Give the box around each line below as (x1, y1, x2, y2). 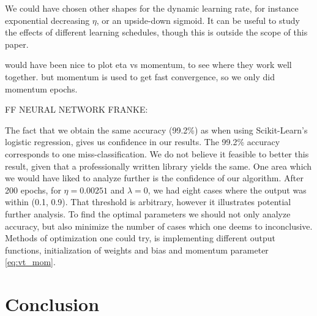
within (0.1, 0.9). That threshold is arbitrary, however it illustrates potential (5, 195, 291, 208)
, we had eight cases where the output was (147, 183, 307, 196)
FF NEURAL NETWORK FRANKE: (5, 103, 148, 116)
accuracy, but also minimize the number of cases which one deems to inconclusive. (5, 219, 313, 232)
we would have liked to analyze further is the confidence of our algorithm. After (5, 171, 304, 184)
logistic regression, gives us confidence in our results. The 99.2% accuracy (5, 135, 280, 148)
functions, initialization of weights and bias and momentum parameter (5, 243, 269, 256)
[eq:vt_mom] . (5, 255, 56, 268)
